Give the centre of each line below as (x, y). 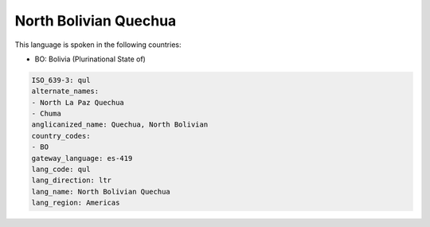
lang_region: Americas (76, 203)
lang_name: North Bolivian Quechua (101, 192)
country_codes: (61, 136)
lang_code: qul (61, 170)
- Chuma (46, 114)
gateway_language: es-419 (82, 158)
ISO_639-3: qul (61, 80)
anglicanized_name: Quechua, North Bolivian (120, 125)
